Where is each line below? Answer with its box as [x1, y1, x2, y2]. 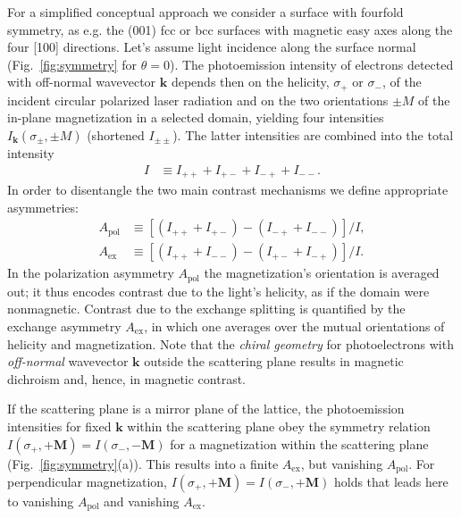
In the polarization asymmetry [7, 263, 174, 282]
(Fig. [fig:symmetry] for [7, 54, 138, 73]
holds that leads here [333, 472, 448, 490]
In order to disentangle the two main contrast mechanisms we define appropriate [7, 180, 448, 199]
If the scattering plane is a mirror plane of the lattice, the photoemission [7, 399, 405, 418]
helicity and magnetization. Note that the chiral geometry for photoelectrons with [7, 334, 454, 353]
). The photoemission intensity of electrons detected [169, 54, 454, 73]
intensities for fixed [7, 416, 112, 435]
